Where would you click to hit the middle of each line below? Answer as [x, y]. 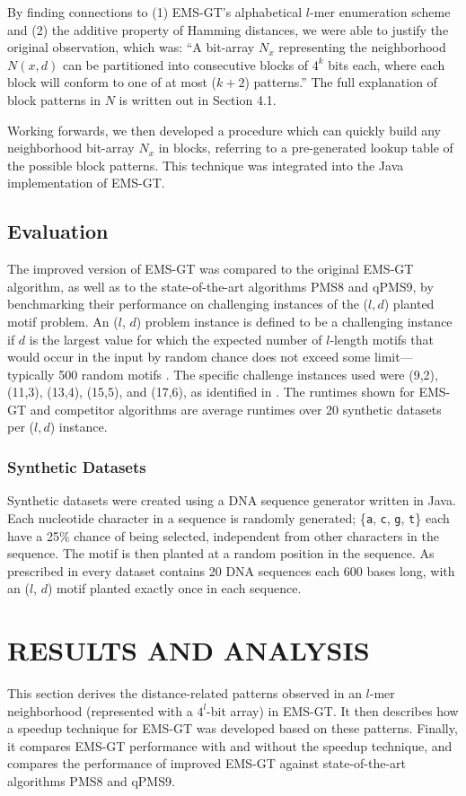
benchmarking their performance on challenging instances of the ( [188, 304]
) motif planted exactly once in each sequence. [174, 588]
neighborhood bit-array [71, 148]
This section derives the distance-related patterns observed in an [185, 693]
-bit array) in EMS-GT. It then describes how [333, 710]
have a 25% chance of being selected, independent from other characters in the [223, 535]
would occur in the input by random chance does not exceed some [189, 357]
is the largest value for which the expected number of [176, 339]
